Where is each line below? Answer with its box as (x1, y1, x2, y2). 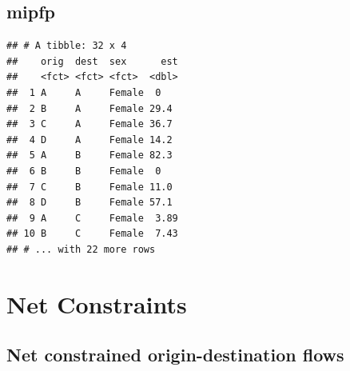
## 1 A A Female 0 (6, 86, 161, 98)
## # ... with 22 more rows (6, 243, 156, 255)
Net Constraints (6, 287, 187, 320)
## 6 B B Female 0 (6, 165, 161, 177)
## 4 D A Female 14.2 (6, 134, 173, 146)
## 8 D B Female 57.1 (6, 197, 173, 209)
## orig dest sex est (6, 55, 178, 67)
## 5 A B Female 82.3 (6, 150, 173, 162)
